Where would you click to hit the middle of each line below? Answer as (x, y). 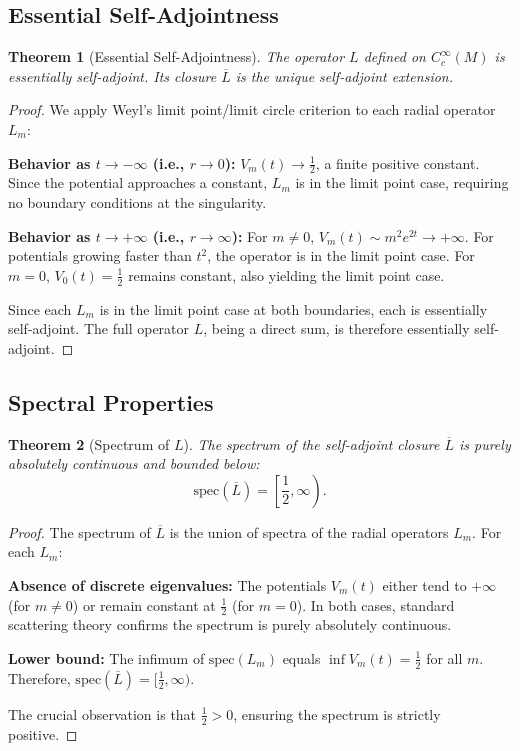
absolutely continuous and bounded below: (134, 463)
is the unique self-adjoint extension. (344, 75)
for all (444, 657)
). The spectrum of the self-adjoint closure (311, 443)
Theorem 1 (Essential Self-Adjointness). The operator (176, 56)
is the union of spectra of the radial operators (309, 531)
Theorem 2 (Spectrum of (89, 443)
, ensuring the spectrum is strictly (337, 713)
